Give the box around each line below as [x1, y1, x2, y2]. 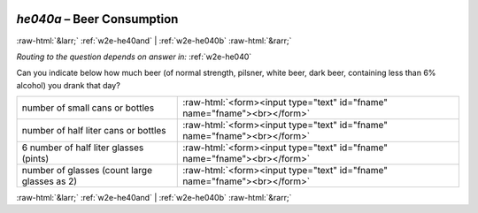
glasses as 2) [21, 175, 78, 187]
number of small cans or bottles [21, 102, 155, 114]
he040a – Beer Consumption [16, 11, 179, 27]
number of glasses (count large [21, 164, 152, 177]
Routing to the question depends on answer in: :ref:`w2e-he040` [16, 51, 252, 62]
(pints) [21, 153, 50, 165]
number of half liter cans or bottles [21, 125, 167, 137]
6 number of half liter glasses [21, 141, 144, 154]
